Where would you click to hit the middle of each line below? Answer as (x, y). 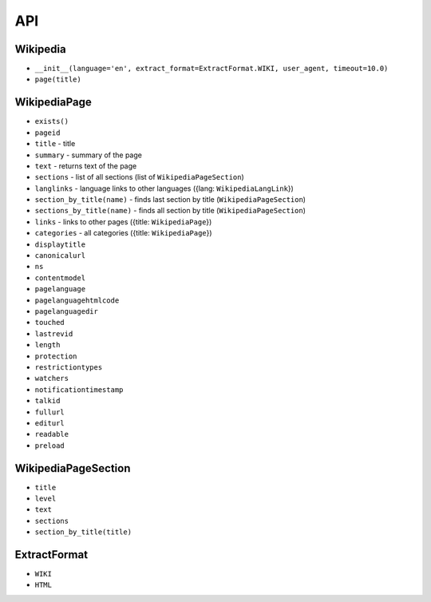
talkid (47, 401)
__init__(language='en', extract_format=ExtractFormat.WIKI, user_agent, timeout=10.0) (212, 69)
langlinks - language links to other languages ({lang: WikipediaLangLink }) (164, 188)
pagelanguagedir (67, 311)
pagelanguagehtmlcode (77, 300)
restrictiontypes (69, 367)
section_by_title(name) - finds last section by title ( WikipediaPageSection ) (170, 200)
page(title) (58, 79)
